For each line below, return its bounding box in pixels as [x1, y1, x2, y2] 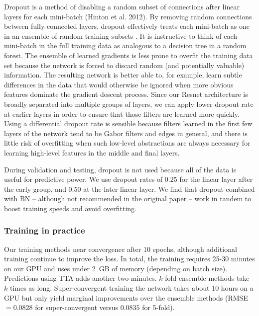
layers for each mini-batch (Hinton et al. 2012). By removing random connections [4, 11, 252, 21]
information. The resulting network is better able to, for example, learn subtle [4, 70, 242, 80]
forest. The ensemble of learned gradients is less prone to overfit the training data [4, 50, 253, 60]
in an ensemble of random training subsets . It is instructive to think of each [4, 30, 238, 41]
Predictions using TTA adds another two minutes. [4, 273, 157, 283]
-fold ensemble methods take [162, 273, 250, 283]
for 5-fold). [142, 302, 175, 313]
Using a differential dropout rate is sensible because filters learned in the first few [4, 118, 253, 129]
